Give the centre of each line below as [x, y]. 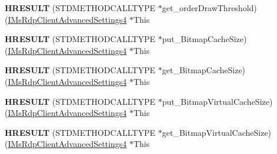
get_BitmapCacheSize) [204, 70]
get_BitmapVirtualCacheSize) [217, 132]
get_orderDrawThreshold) [209, 8]
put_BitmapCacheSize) [204, 39]
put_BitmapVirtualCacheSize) [217, 101]
